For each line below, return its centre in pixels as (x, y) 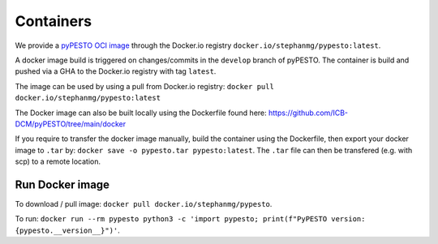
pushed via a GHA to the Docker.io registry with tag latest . (116, 71)
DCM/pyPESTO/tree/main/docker (70, 124)
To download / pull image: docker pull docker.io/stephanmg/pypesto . (144, 203)
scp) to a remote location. (58, 161)
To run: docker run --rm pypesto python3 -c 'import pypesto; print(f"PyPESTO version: (190, 219)
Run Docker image (62, 184)
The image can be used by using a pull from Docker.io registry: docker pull (145, 86)
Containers (54, 21)
